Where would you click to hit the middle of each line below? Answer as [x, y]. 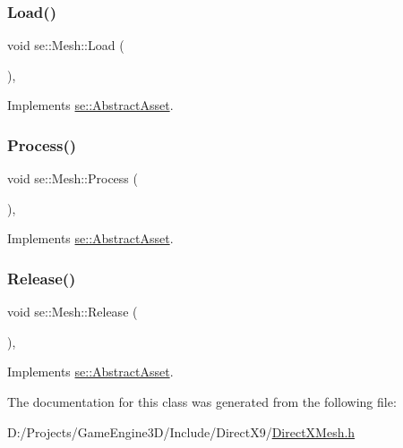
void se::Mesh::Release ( [73, 312]
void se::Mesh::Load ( [66, 45]
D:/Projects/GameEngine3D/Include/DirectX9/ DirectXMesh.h [181, 431]
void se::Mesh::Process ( [73, 178]
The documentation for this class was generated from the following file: [202, 402]
